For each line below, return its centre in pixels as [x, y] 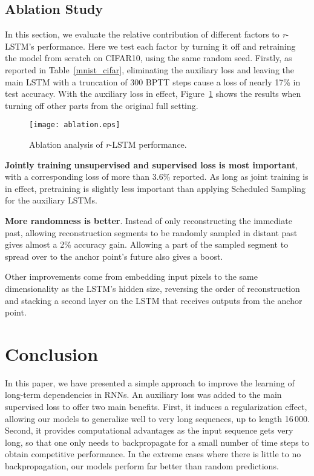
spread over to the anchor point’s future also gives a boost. [114, 256]
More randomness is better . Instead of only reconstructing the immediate [149, 220]
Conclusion [52, 353]
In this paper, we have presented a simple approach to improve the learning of [150, 382]
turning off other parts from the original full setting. [102, 105]
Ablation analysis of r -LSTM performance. [108, 144]
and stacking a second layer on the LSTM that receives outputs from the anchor [154, 300]
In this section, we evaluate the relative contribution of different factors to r [146, 34]
